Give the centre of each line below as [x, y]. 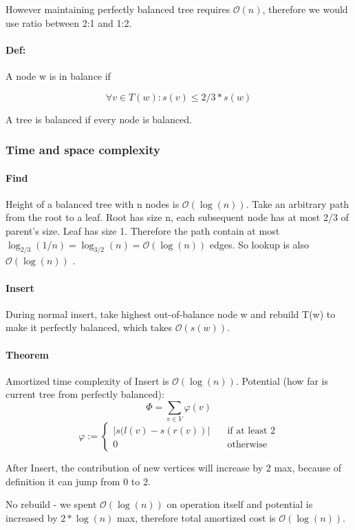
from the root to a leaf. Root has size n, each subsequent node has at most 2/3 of [177, 217]
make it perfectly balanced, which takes [89, 327]
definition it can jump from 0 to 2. [78, 481]
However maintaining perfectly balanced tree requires [118, 9]
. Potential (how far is [282, 380]
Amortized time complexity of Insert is [87, 380]
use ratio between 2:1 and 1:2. [69, 22]
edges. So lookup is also [259, 244]
